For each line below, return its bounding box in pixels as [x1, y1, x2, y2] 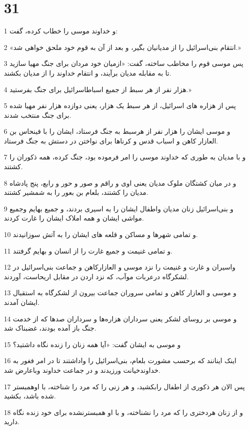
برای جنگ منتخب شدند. [4, 110, 71, 120]
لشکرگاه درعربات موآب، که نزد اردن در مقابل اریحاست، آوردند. [4, 271, 189, 281]
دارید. [4, 416, 20, 427]
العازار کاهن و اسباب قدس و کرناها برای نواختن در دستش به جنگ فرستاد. [4, 135, 218, 145]
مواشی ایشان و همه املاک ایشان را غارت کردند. [4, 213, 144, 223]
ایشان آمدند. [4, 297, 40, 307]
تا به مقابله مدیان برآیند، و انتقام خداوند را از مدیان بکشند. [4, 67, 171, 78]
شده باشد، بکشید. [4, 391, 56, 401]
